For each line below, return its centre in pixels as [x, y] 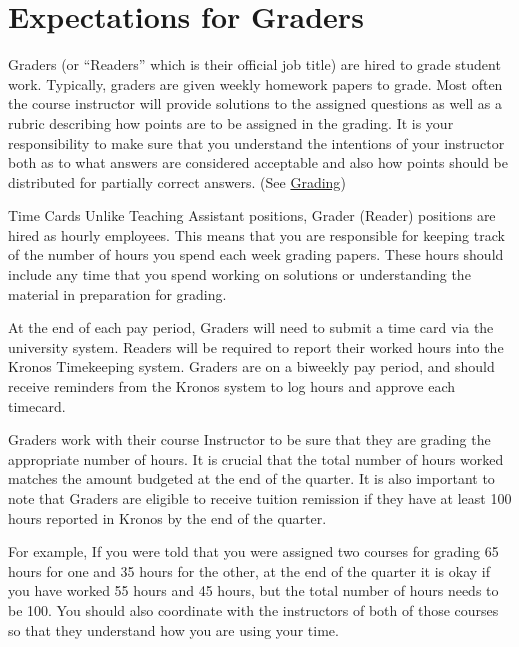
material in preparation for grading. [117, 293]
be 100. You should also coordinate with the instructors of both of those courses [253, 609]
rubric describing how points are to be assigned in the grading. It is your [231, 122]
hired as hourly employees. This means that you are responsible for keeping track [256, 234]
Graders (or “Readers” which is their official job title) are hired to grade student [254, 64]
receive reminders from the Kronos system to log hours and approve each [232, 386]
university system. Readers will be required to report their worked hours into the [256, 346]
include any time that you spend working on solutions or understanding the [239, 274]
